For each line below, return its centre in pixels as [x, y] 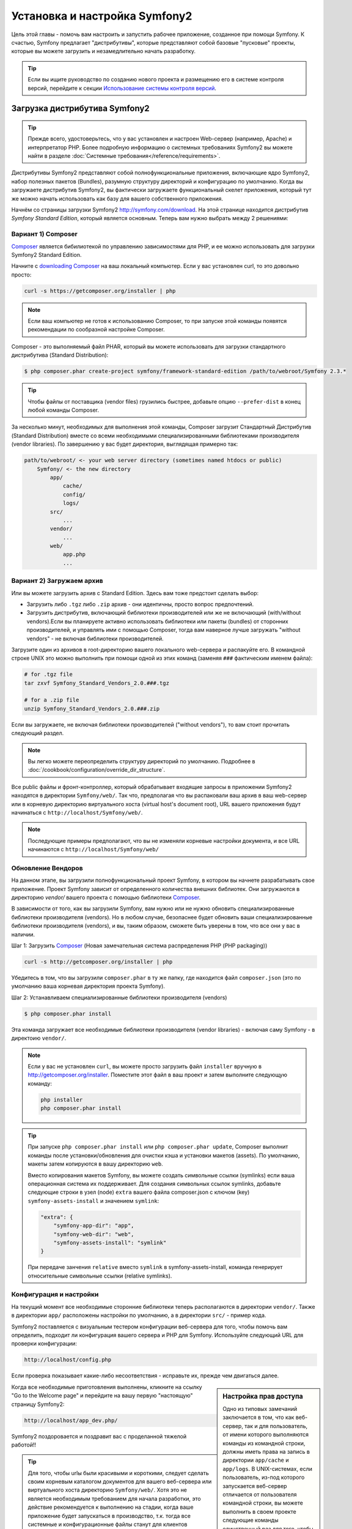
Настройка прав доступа [263, 1396]
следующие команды [251, 1520]
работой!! [24, 1445]
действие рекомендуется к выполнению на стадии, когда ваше [111, 1507]
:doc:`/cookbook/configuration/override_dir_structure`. [97, 770]
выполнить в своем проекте [259, 1511]
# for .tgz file [49, 675]
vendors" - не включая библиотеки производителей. [95, 639]
